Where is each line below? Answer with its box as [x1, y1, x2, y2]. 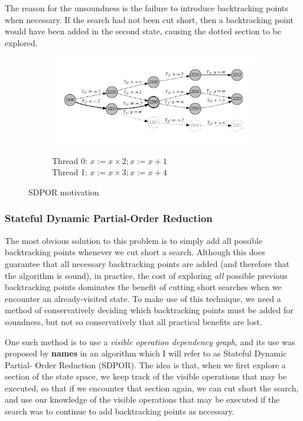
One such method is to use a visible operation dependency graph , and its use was [5, 335, 295, 348]
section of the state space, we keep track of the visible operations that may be [5, 370, 287, 383]
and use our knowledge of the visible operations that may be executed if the [5, 393, 280, 406]
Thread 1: [52, 166, 87, 178]
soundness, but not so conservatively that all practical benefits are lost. [5, 315, 262, 327]
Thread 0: [52, 154, 87, 166]
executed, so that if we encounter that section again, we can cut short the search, [5, 381, 299, 394]
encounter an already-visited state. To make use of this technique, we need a [5, 292, 281, 304]
